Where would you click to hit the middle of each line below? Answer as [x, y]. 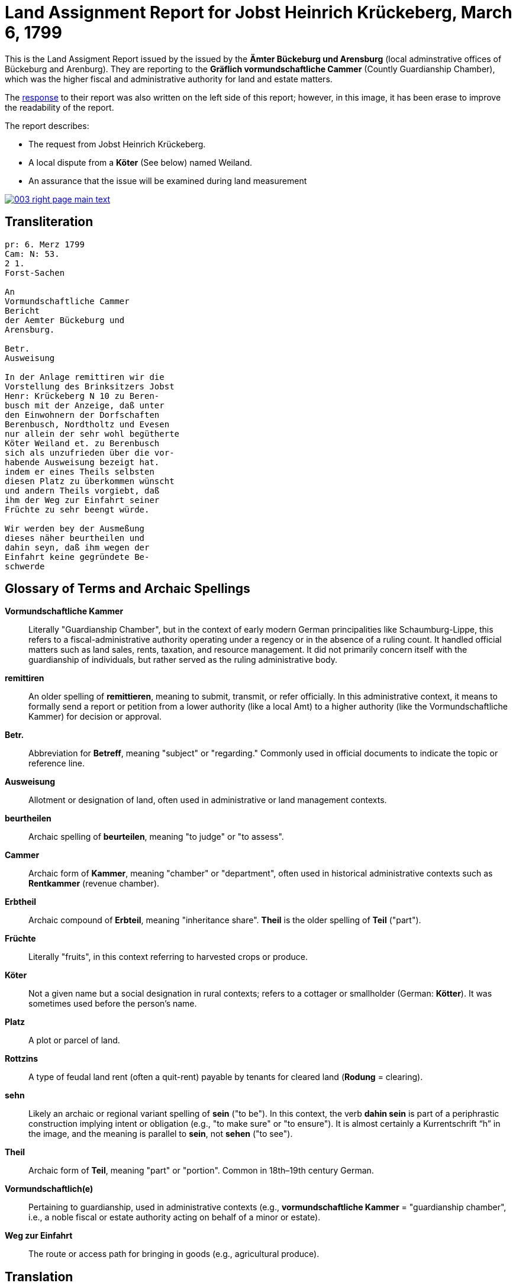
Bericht [22, 310]
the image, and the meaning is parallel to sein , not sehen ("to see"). [161, 1134]
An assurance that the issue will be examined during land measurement [168, 181]
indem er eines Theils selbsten [80, 471]
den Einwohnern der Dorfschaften [82, 415]
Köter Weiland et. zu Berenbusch [82, 443]
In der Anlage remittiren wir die [85, 377]
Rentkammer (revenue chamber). [94, 884]
